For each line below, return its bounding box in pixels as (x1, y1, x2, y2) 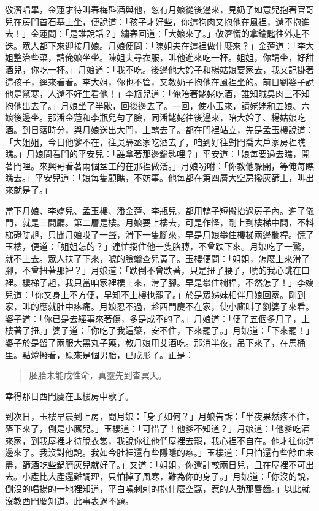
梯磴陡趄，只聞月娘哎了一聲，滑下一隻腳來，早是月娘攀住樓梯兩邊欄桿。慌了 (5, 228, 314, 240)
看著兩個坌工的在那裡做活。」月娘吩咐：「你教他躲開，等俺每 (64, 159, 306, 172)
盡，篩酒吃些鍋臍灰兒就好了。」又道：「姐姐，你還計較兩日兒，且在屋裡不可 (5, 458, 306, 471)
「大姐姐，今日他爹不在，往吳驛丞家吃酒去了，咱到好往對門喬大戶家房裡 (5, 135, 297, 148)
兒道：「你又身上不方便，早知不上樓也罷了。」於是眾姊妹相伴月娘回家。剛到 (5, 288, 306, 301)
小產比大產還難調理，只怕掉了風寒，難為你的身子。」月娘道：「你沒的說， (21, 470, 314, 483)
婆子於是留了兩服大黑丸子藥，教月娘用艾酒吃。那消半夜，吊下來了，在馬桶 (5, 336, 306, 349)
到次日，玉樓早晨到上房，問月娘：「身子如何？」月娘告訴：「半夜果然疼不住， (5, 410, 314, 423)
